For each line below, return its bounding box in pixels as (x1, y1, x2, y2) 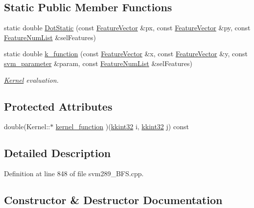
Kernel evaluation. (4, 74, 59, 85)
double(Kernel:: (4, 121, 50, 132)
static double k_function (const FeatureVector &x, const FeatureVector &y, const (4, 48, 248, 59)
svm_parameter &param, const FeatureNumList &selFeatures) (4, 58, 193, 68)
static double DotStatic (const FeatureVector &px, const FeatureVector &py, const (4, 23, 251, 33)
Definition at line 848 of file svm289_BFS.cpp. (4, 168, 144, 179)
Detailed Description (4, 145, 111, 161)
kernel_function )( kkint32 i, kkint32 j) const (55, 121, 189, 132)
